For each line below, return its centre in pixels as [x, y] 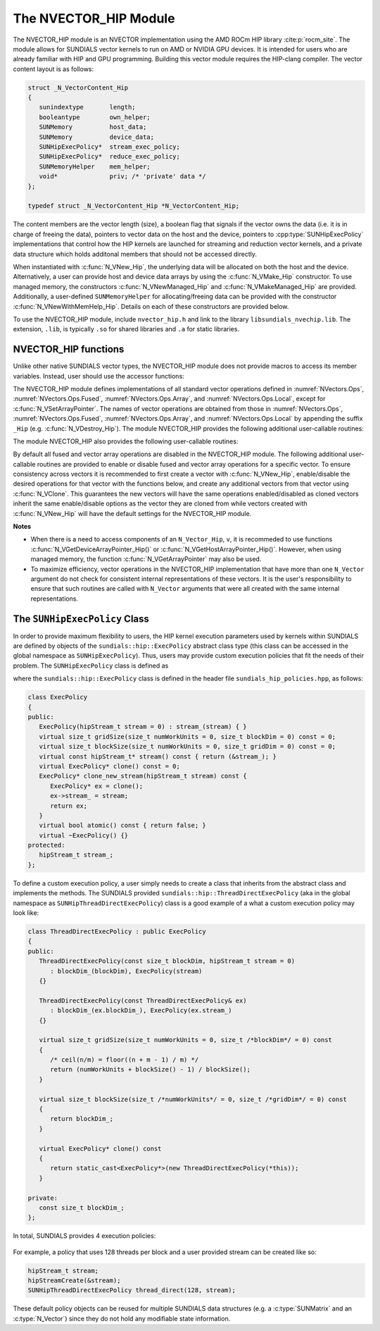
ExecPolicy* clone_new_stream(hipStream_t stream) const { [143, 776]
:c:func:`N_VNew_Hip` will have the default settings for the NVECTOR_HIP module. [132, 513]
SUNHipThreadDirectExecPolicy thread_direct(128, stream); [132, 1290]
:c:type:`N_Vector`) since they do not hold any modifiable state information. [122, 1318]
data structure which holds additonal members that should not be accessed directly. [135, 254]
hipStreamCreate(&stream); [74, 1281]
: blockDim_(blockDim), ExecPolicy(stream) [126, 971]
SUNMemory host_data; [93, 127]
